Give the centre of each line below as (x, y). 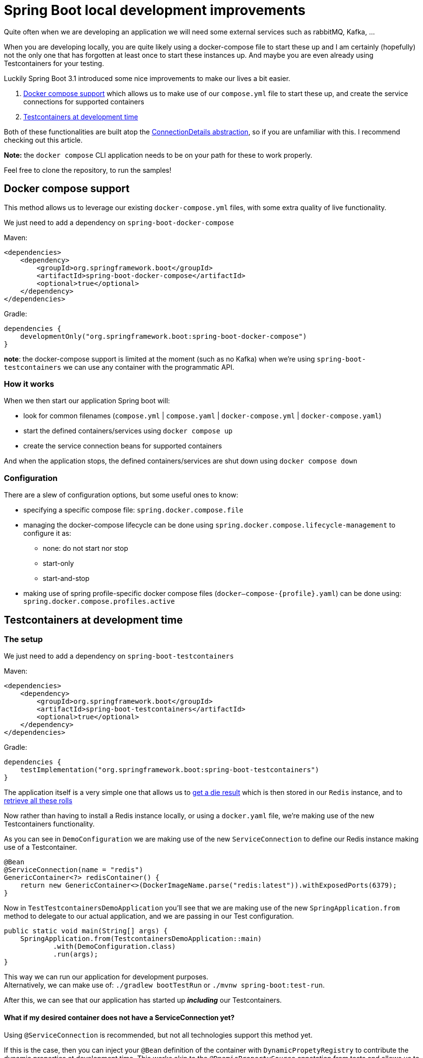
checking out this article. (43, 140)
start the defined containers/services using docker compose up (128, 431)
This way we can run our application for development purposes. (106, 977)
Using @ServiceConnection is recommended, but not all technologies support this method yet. (158, 1035)
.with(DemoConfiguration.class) (115, 947)
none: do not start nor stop (85, 548)
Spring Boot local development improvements (155, 10)
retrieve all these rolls (38, 801)
